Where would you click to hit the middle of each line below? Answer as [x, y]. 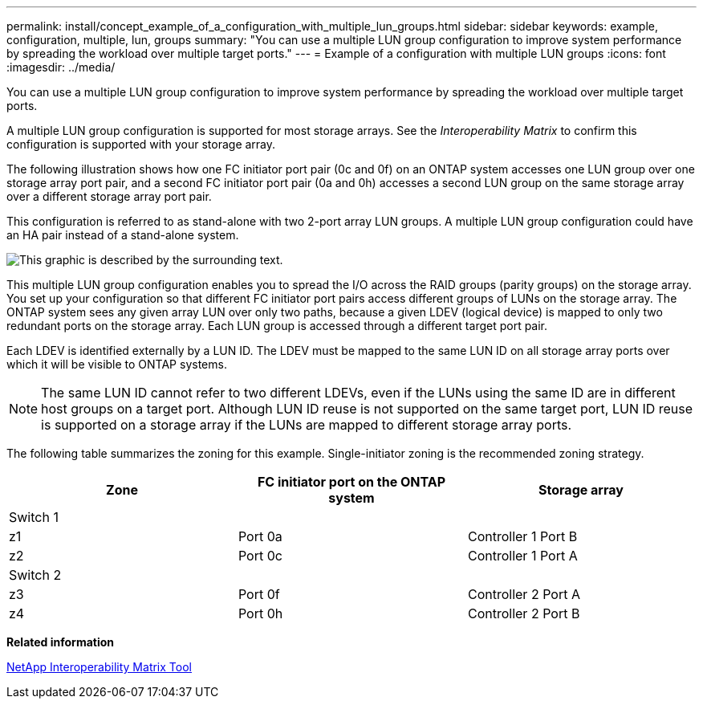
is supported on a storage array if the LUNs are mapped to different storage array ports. [307, 425]
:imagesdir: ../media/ [61, 67]
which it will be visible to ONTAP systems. [117, 364]
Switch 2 [35, 575]
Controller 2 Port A [524, 594]
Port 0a [260, 536]
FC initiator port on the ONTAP [351, 482]
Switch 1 [34, 517]
